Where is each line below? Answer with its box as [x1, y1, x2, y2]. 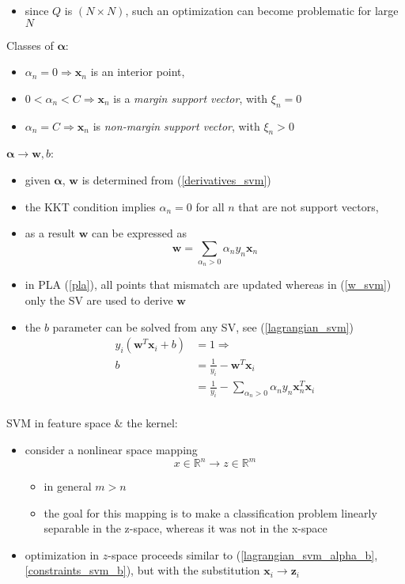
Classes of [6, 36, 54, 53]
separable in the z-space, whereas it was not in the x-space [44, 520, 327, 537]
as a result [25, 225, 75, 241]
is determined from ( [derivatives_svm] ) [81, 171, 271, 188]
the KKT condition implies [25, 198, 156, 214]
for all [195, 198, 225, 214]
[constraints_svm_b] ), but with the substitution [25, 562, 260, 578]
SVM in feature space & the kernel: [6, 415, 178, 431]
